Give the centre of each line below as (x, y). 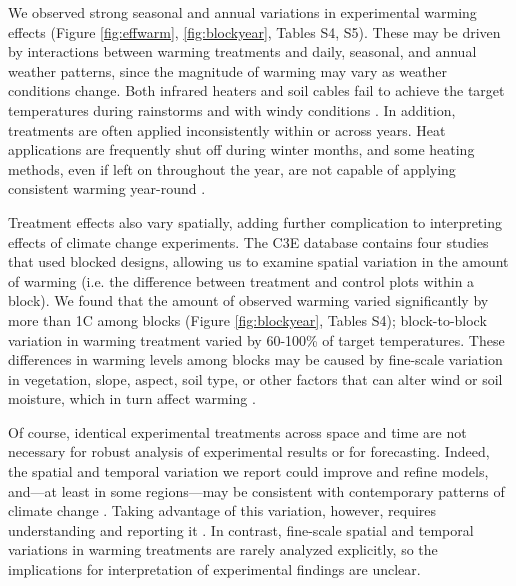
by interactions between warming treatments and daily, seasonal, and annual (242, 51)
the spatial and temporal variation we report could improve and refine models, (248, 471)
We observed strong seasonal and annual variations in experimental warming (242, 12)
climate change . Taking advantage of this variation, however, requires (222, 510)
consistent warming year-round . (107, 188)
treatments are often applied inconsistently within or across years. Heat (227, 129)
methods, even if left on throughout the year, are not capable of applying (232, 168)
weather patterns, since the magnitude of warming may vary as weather (228, 70)
